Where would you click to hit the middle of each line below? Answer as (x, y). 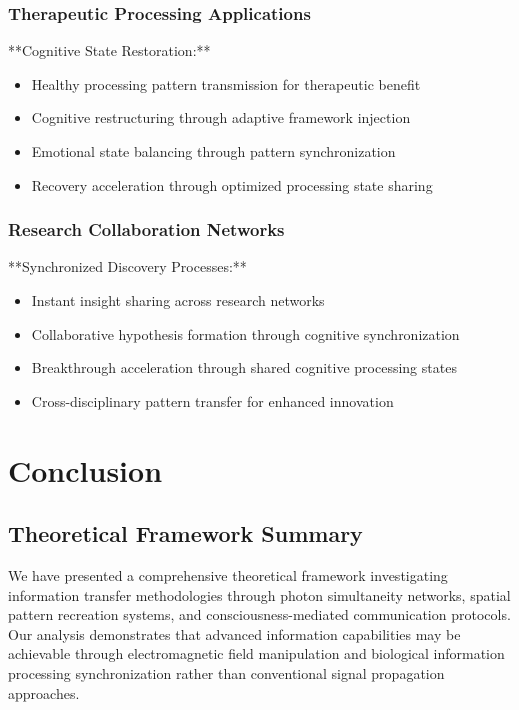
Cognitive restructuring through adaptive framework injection (221, 117)
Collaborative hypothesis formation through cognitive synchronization (245, 333)
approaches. (44, 692)
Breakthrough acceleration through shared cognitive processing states (244, 367)
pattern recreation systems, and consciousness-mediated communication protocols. (259, 614)
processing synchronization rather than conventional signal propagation (226, 672)
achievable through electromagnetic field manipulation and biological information (256, 653)
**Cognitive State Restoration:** (109, 50)
